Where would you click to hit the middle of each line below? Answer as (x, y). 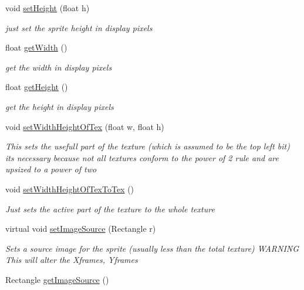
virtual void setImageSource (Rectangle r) (81, 229)
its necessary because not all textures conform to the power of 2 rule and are (142, 157)
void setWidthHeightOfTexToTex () (70, 189)
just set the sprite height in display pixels (79, 27)
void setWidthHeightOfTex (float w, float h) (85, 126)
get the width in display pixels (59, 67)
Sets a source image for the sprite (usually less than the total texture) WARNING (152, 248)
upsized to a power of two (51, 169)
